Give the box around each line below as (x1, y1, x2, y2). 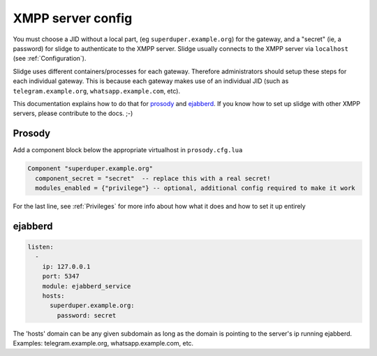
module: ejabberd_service (42, 282, 131, 290)
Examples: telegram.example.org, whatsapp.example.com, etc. (13, 339, 194, 348)
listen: (27, 243, 54, 251)
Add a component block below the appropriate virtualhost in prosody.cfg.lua (13, 146, 243, 154)
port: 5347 (42, 272, 80, 281)
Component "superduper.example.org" (27, 165, 154, 172)
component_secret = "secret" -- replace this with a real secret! (35, 175, 271, 182)
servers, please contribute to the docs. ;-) (13, 109, 133, 118)
